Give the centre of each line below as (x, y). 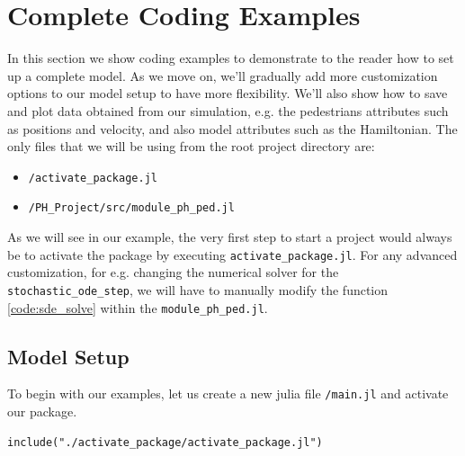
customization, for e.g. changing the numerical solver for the (173, 272)
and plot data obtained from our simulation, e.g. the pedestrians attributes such (228, 110)
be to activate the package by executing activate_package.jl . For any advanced (232, 254)
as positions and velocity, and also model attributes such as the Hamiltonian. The (232, 128)
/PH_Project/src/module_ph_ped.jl (131, 208)
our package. (42, 411)
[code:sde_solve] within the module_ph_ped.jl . (138, 307)
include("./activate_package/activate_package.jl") (165, 442)
